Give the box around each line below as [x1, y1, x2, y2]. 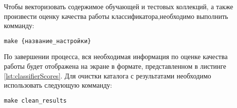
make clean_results [4, 97, 67, 104]
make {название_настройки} [4, 37, 91, 45]
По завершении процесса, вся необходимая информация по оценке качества [4, 51, 228, 62]
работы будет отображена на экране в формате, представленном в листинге [4, 61, 226, 71]
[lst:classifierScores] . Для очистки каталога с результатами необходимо [4, 70, 211, 80]
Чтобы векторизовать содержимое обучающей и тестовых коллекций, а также [4, 1, 234, 11]
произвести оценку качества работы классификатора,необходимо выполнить [4, 11, 228, 21]
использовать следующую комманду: [4, 80, 112, 90]
